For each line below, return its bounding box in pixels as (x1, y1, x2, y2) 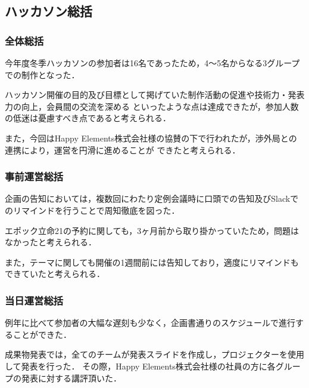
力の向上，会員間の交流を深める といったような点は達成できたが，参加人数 (5, 100, 299, 112)
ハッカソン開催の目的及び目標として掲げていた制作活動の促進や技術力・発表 (5, 88, 305, 101)
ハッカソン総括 (5, 2, 92, 20)
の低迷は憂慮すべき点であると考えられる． (5, 112, 171, 124)
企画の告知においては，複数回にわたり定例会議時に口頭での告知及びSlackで (5, 192, 299, 205)
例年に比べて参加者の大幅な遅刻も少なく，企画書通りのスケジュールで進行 (5, 316, 296, 329)
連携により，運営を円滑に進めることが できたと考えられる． (5, 143, 241, 156)
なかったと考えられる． (5, 236, 96, 248)
